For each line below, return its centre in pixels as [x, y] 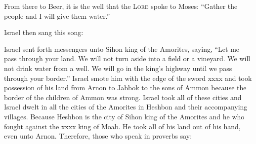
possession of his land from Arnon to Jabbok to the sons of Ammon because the [125, 88]
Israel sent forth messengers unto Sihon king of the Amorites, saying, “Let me [122, 49]
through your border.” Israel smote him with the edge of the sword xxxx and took [128, 78]
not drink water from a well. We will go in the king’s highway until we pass [118, 68]
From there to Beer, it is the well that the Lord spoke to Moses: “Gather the [121, 6]
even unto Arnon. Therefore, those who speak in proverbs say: [98, 136]
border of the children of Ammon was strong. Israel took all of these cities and [123, 97]
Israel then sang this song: [44, 32]
